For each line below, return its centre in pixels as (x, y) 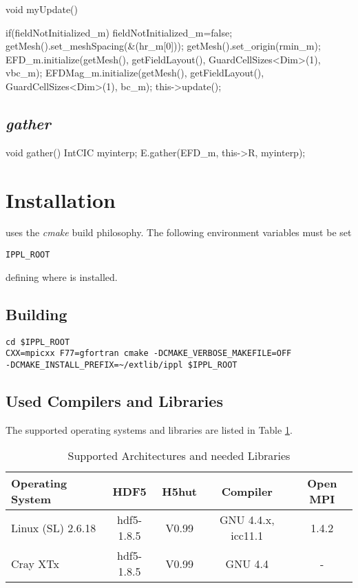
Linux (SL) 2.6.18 (54, 527)
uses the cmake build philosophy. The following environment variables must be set (179, 232)
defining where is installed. (62, 276)
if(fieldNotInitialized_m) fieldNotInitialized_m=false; (119, 32)
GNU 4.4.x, (247, 520)
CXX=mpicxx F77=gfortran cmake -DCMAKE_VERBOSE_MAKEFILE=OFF (149, 354)
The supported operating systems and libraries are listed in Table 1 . (149, 429)
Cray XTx (35, 563)
